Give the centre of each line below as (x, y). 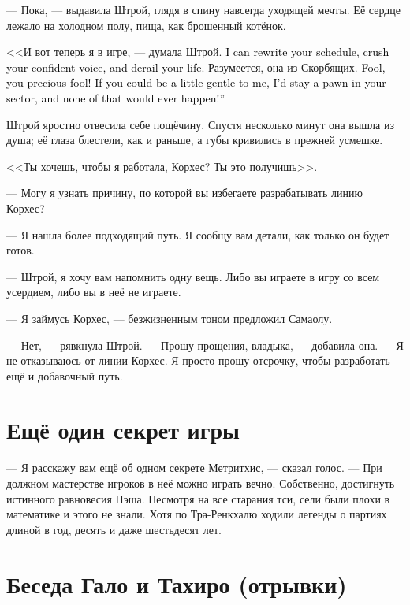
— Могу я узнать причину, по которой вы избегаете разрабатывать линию (184, 193)
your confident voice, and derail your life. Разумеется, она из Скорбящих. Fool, (196, 67)
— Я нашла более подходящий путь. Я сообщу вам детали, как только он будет (198, 234)
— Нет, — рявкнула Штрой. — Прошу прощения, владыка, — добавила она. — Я (205, 345)
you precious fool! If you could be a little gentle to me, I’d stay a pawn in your (196, 82)
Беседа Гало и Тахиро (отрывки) (177, 583)
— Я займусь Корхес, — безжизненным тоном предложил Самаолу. (170, 318)
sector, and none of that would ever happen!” (116, 97)
